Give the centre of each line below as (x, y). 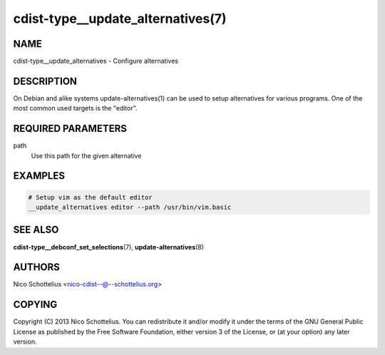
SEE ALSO (36, 230)
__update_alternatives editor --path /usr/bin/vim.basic (130, 207)
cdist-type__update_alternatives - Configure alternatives (96, 61)
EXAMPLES (39, 176)
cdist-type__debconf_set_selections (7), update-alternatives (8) (109, 247)
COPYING (35, 305)
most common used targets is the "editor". (76, 108)
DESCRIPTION (45, 81)
